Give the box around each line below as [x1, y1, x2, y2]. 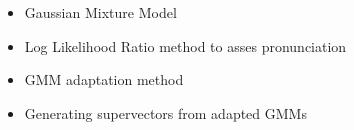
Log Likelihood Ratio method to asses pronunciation [24, 35, 347, 56]
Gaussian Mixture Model [24, 2, 177, 22]
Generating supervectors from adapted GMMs [24, 102, 307, 123]
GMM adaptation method [24, 69, 184, 90]
